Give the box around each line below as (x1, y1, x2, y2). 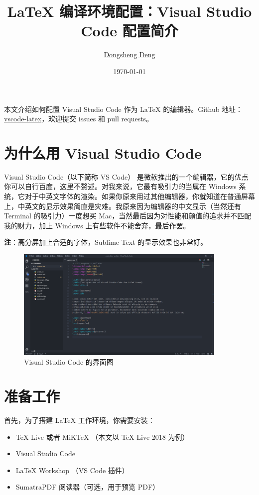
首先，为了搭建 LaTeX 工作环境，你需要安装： (4, 415, 155, 425)
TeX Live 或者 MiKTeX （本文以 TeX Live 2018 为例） (15, 431, 189, 442)
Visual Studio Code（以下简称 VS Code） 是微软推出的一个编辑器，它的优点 (4, 171, 249, 182)
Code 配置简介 (81, 20, 178, 41)
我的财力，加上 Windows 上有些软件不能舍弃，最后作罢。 (4, 220, 190, 230)
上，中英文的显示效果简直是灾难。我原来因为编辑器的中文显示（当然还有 (4, 200, 241, 211)
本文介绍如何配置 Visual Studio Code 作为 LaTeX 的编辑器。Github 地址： (4, 103, 243, 114)
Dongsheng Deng (104, 49, 155, 60)
